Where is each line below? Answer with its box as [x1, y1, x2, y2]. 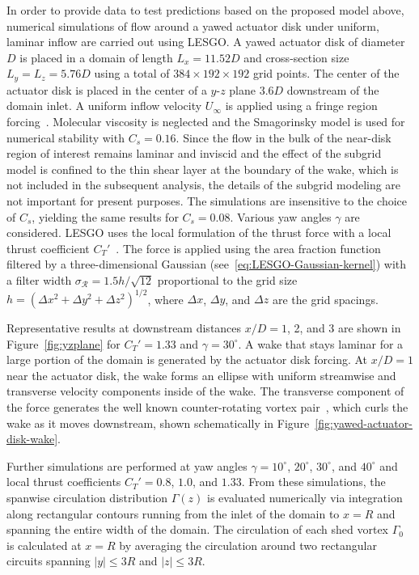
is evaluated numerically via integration [207, 488, 403, 505]
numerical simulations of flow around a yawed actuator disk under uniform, [6, 17, 379, 34]
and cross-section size [243, 49, 349, 66]
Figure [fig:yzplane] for [6, 335, 121, 352]
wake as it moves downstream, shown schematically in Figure [6, 414, 310, 431]
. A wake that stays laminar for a [238, 335, 404, 352]
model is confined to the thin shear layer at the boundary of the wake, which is [6, 160, 399, 177]
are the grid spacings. [272, 290, 379, 307]
